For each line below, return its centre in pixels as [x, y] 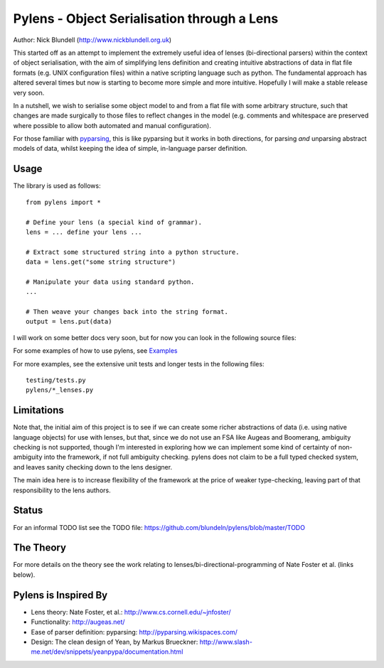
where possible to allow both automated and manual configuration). [112, 125]
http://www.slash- [226, 642]
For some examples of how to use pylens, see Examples [95, 351]
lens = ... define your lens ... [84, 232]
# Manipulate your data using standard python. [110, 282]
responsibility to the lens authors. [62, 490]
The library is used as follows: [57, 186]
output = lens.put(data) [69, 322]
